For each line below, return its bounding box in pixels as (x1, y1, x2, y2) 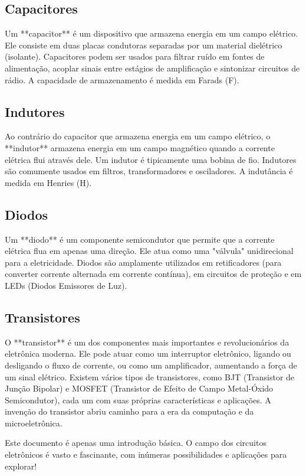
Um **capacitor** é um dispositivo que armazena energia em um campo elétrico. (5, 27, 298, 40)
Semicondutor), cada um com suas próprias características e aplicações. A (5, 393, 271, 406)
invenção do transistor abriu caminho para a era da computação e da (5, 405, 254, 418)
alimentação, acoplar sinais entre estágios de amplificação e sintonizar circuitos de (5, 61, 300, 74)
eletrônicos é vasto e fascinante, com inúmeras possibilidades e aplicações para (5, 448, 287, 461)
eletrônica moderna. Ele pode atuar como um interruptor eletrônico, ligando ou (5, 347, 291, 360)
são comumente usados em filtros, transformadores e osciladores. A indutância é (5, 165, 293, 177)
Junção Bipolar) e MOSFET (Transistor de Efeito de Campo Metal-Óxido (5, 382, 274, 395)
